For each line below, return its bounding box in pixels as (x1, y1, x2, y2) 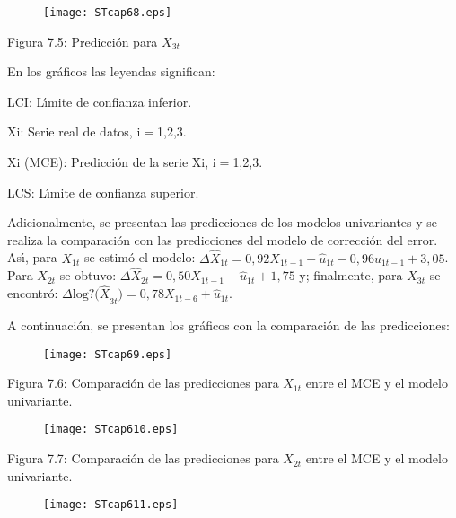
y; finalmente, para (299, 266, 403, 285)
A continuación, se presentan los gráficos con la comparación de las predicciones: (7, 316, 450, 335)
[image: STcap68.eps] (43, 6, 172, 19)
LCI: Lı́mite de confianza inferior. (7, 92, 192, 110)
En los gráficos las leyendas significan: (7, 62, 215, 81)
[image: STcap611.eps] (43, 498, 179, 512)
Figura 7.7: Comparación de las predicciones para (7, 449, 279, 468)
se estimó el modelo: (83, 248, 196, 267)
